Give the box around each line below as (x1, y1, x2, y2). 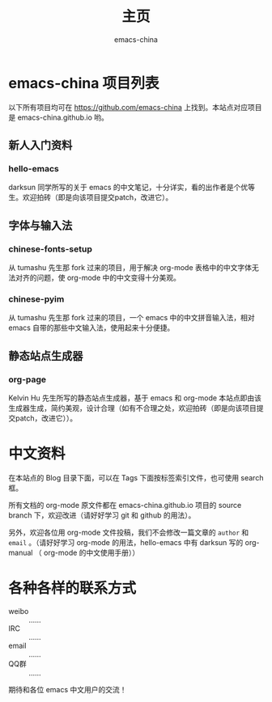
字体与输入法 (8, 218, 73, 232)
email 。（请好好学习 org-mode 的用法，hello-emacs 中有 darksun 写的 (8, 537, 244, 547)
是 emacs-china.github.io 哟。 (8, 112, 109, 122)
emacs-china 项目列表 (8, 74, 159, 92)
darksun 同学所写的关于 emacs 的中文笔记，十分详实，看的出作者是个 (8, 183, 241, 192)
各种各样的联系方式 (8, 579, 137, 598)
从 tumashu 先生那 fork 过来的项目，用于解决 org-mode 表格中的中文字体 (8, 263, 253, 273)
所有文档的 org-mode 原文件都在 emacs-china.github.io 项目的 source (8, 500, 242, 510)
